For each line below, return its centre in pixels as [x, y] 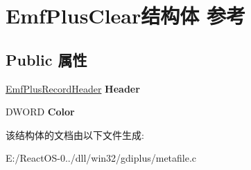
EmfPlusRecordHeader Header [73, 88]
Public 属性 [46, 59]
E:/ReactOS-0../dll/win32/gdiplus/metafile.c [101, 158]
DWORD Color [40, 112]
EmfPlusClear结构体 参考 [125, 16]
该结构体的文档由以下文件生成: [75, 134]
